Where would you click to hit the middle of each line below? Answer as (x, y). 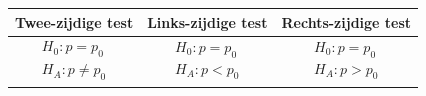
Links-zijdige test (207, 21)
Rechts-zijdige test (346, 21)
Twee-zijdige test (74, 21)
